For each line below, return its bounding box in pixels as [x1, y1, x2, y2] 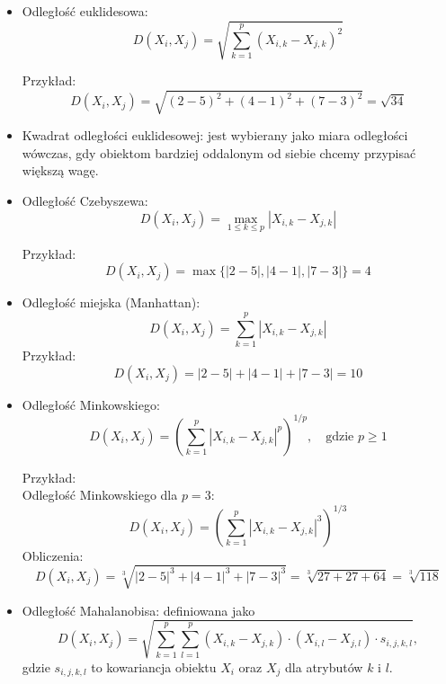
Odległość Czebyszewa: [22, 191, 148, 210]
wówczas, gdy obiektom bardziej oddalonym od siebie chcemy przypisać [22, 143, 416, 162]
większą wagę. [22, 161, 99, 180]
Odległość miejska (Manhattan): [22, 293, 201, 312]
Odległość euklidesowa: [22, 2, 148, 20]
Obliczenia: [22, 546, 84, 564]
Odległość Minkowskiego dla [22, 485, 178, 504]
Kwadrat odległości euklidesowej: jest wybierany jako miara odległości [22, 126, 408, 145]
